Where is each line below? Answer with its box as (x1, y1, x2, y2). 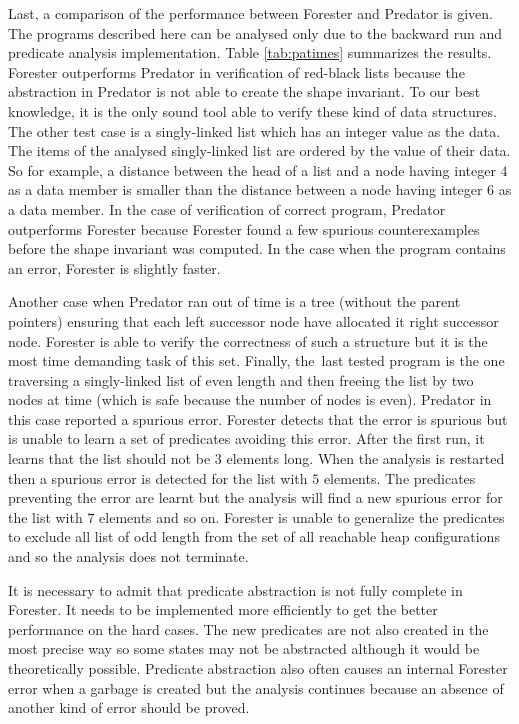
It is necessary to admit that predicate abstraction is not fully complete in (8, 579, 463, 600)
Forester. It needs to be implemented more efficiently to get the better (8, 599, 438, 620)
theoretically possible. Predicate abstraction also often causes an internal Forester (8, 658, 508, 678)
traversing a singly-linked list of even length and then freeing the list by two (8, 369, 474, 390)
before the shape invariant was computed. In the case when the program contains (8, 238, 506, 259)
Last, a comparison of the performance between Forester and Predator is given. (8, 3, 493, 23)
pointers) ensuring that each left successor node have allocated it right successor (8, 310, 499, 331)
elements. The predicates (323, 467, 476, 488)
